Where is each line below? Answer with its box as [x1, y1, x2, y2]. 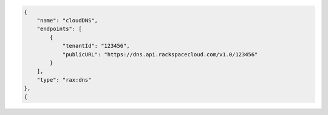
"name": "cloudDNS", [36, 17, 98, 24]
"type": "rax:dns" [36, 76, 92, 83]
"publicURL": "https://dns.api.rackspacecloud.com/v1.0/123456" [62, 51, 258, 57]
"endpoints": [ [36, 25, 82, 33]
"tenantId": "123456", [62, 42, 130, 50]
